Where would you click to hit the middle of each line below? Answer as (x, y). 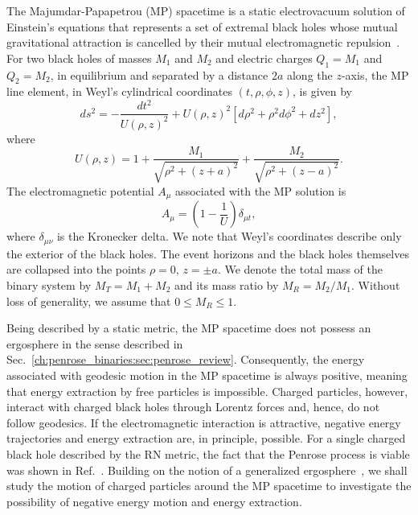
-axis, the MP (375, 74)
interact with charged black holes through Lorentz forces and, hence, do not (193, 407)
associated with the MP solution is (261, 190)
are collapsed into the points (76, 269)
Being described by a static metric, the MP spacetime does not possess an (189, 328)
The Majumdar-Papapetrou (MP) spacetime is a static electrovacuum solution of (206, 10)
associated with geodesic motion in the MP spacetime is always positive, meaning (207, 375)
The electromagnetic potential (80, 190)
